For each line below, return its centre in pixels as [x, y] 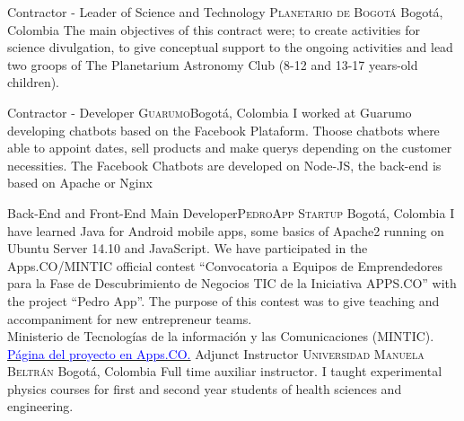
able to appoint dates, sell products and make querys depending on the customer [230, 148]
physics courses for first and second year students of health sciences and [205, 388]
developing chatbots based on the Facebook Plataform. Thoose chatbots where [223, 130]
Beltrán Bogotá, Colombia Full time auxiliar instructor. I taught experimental [225, 371]
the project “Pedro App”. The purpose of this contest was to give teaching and [223, 300]
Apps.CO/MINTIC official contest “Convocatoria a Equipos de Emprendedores [225, 265]
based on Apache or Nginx [80, 183]
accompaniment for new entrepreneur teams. [130, 318]
